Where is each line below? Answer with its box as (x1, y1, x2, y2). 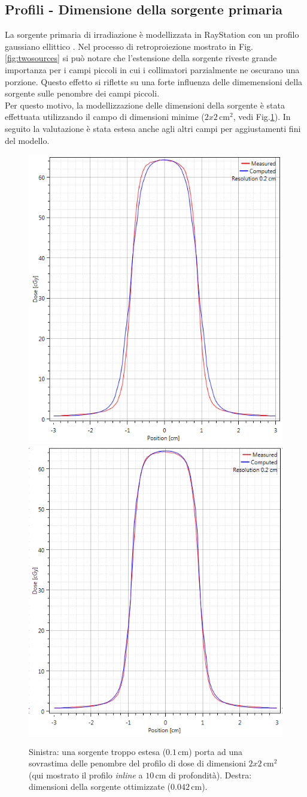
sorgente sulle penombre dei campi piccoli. (5, 87, 160, 100)
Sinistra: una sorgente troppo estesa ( (29, 745, 166, 757)
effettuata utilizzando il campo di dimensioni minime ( (5, 110, 205, 123)
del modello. (5, 134, 50, 146)
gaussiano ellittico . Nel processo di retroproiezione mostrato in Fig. (5, 40, 253, 52)
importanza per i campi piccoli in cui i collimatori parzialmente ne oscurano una (5, 63, 300, 76)
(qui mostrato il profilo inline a (29, 768, 143, 781)
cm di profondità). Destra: (155, 768, 252, 781)
